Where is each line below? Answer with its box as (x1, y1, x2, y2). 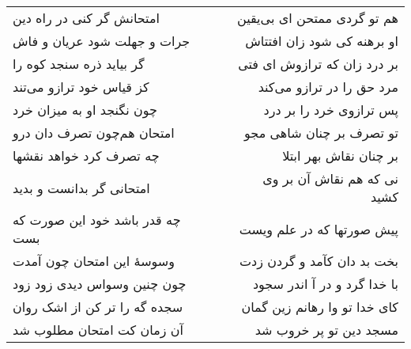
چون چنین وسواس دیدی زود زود (13, 275, 187, 293)
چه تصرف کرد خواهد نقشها (13, 146, 160, 165)
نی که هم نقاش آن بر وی (262, 169, 398, 188)
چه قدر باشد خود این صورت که (13, 211, 181, 229)
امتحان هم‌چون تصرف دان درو (13, 123, 175, 142)
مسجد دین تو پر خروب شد (255, 321, 398, 339)
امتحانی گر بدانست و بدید (13, 178, 150, 197)
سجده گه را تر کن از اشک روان (13, 298, 183, 316)
